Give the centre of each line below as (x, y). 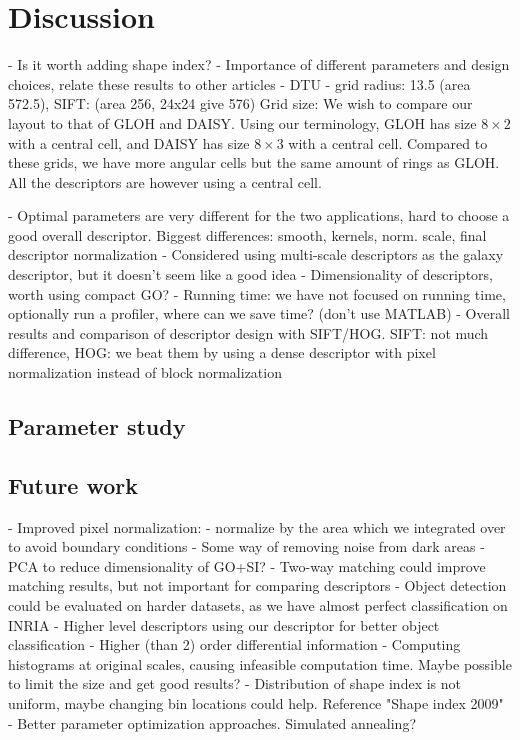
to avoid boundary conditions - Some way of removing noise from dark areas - (246, 546)
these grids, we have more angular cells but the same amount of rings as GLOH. (254, 162)
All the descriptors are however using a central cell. (165, 181)
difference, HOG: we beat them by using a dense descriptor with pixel (222, 352)
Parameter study (97, 426)
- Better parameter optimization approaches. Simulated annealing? (212, 722)
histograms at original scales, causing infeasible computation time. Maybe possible (260, 663)
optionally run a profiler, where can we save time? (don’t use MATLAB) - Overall (259, 313)
